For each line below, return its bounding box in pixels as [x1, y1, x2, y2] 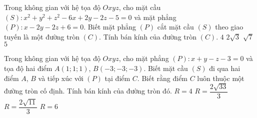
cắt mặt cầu [157, 21, 194, 32]
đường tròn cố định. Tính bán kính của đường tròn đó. [4, 85, 172, 96]
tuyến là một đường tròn [4, 31, 79, 41]
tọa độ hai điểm [4, 62, 52, 73]
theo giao [215, 21, 243, 32]
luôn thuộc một [197, 72, 244, 83]
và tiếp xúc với [38, 72, 83, 83]
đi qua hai [209, 62, 240, 73]
